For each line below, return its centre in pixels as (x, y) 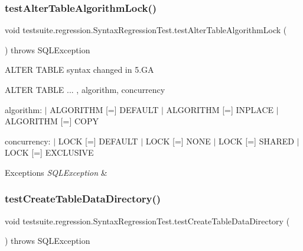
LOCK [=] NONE (178, 141)
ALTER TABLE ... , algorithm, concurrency (85, 89)
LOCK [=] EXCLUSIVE (49, 152)
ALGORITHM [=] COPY (52, 121)
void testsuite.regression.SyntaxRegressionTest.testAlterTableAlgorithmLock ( (146, 30)
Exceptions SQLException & (56, 172)
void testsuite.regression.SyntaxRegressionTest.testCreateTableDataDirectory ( (147, 221)
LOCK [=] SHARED (256, 141)
